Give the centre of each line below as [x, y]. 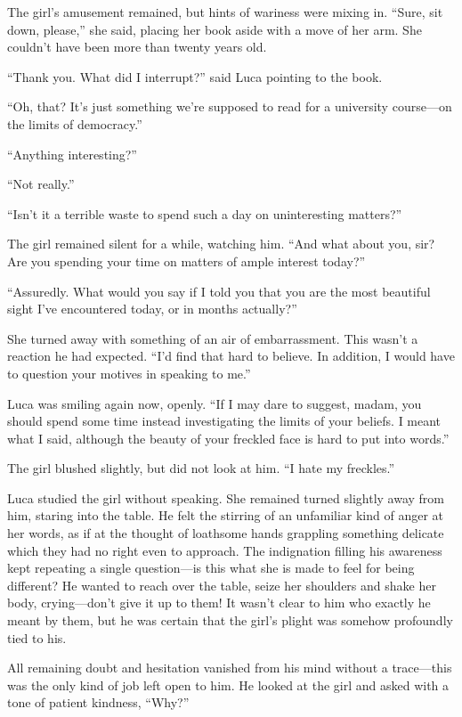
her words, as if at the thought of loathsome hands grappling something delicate [226, 533]
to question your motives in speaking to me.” [129, 373]
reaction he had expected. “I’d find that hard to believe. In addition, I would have [231, 356]
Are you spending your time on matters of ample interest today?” [186, 261]
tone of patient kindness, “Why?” [98, 702]
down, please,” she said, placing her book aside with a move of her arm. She [215, 29]
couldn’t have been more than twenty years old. [137, 47]
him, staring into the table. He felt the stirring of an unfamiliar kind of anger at [226, 515]
